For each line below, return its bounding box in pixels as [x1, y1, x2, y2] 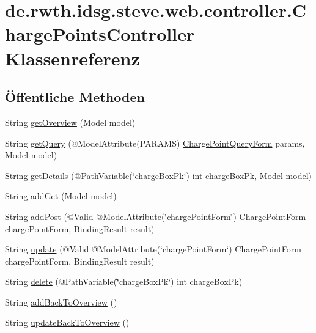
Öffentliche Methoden [5, 87, 145, 106]
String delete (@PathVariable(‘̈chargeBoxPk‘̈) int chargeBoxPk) [5, 275, 243, 288]
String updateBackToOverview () [5, 316, 130, 329]
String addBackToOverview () [5, 295, 117, 308]
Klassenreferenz [5, 45, 140, 70]
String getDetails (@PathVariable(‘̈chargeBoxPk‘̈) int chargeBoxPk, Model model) [5, 169, 312, 181]
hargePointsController [5, 21, 195, 46]
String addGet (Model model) [5, 189, 117, 202]
